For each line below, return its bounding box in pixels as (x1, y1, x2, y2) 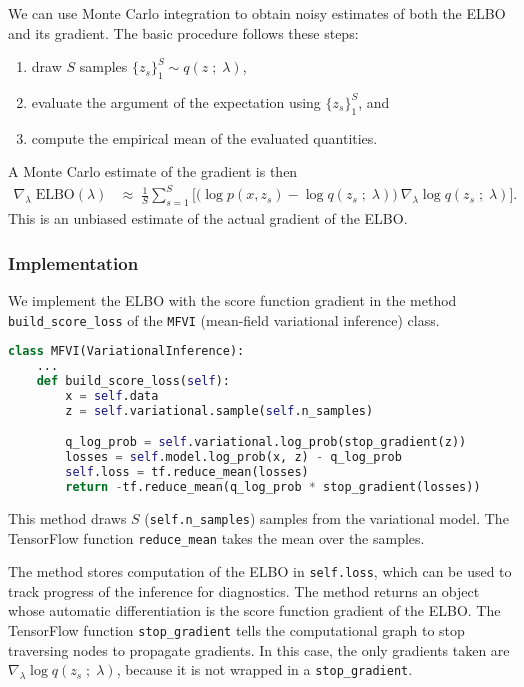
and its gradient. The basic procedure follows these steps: (8, 22, 359, 43)
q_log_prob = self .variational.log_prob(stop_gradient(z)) (65, 435, 467, 450)
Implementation (8, 250, 139, 275)
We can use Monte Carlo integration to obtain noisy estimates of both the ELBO (8, 3, 506, 23)
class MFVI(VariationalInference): (8, 344, 245, 359)
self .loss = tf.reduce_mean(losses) (65, 465, 309, 480)
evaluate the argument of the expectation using (31, 91, 321, 112)
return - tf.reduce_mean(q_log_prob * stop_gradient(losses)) (65, 480, 481, 495)
